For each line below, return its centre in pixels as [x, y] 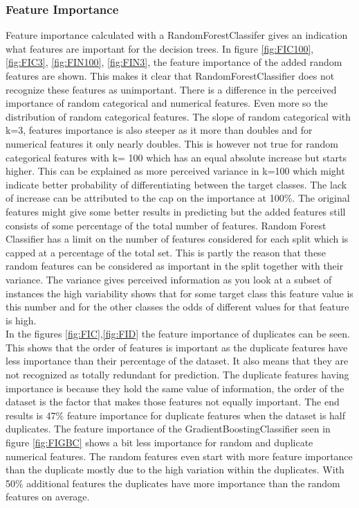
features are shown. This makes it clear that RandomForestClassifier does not [170, 76]
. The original [321, 198]
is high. [21, 320]
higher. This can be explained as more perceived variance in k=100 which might [175, 171]
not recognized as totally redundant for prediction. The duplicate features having [177, 375]
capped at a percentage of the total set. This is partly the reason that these [166, 252]
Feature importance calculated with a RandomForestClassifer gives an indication [177, 35]
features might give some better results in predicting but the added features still [176, 211]
